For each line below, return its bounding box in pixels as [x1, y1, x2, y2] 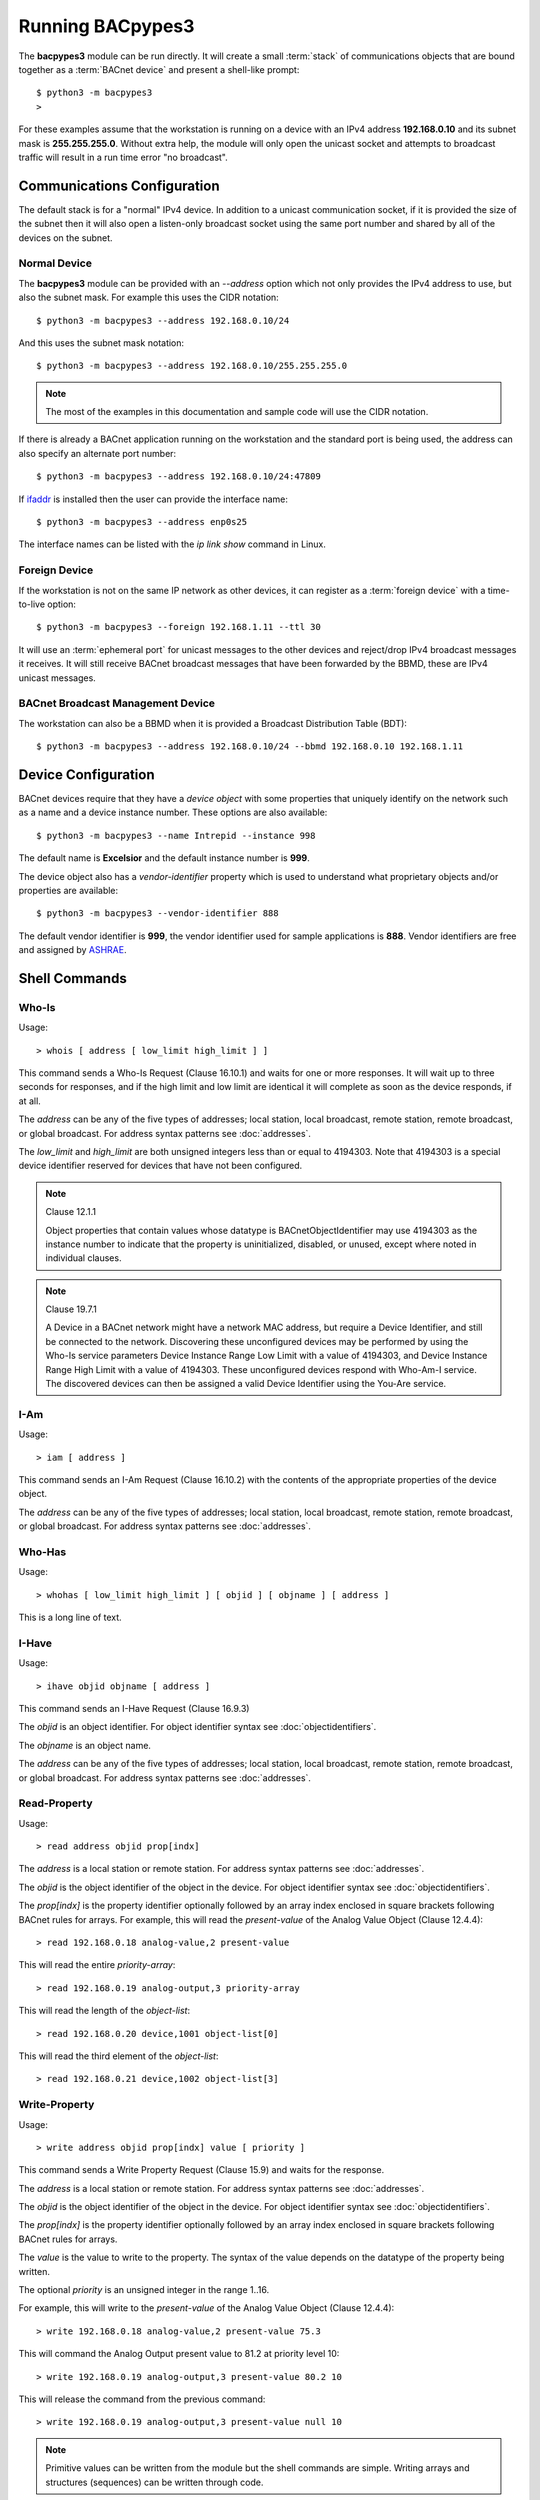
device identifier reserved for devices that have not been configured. [18, 1160, 303, 1172]
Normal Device [18, 256, 92, 270]
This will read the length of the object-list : [18, 2005, 190, 2017]
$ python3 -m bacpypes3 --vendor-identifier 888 [36, 908, 279, 919]
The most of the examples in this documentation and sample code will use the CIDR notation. [45, 406, 429, 418]
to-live [18, 598, 45, 610]
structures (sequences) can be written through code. [45, 2476, 264, 2488]
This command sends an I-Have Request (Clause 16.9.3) [18, 1702, 250, 1714]
